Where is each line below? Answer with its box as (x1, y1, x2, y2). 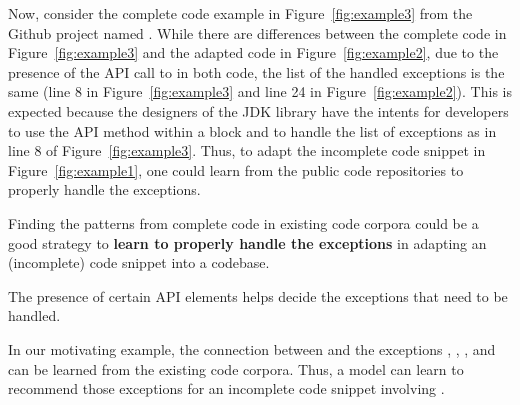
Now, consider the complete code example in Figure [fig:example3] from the (8, 3, 473, 23)
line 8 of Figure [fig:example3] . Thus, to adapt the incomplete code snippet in (8, 140, 486, 161)
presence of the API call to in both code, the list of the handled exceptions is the (8, 61, 505, 82)
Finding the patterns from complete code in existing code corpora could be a (8, 212, 479, 233)
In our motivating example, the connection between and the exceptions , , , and (8, 338, 496, 359)
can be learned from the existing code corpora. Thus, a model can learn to (8, 358, 464, 379)
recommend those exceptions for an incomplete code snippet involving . (8, 378, 445, 399)
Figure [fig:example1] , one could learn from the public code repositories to (8, 159, 464, 180)
